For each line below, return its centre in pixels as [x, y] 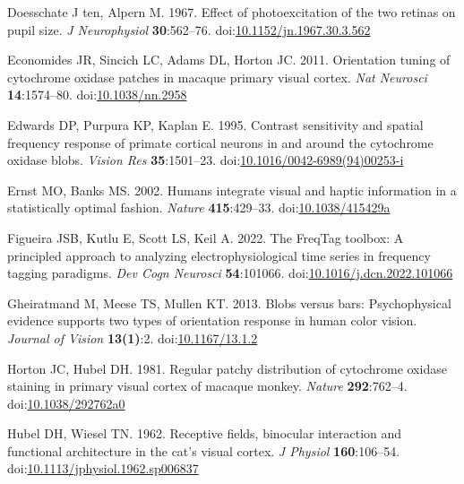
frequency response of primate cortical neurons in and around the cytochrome [220, 142]
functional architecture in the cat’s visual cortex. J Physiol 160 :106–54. [204, 450]
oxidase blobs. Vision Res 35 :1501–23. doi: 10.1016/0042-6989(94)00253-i [206, 160]
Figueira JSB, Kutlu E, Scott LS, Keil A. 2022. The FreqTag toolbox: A [206, 237]
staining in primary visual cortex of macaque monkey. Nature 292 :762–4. [207, 386]
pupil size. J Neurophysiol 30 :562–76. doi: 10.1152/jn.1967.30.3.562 [189, 29]
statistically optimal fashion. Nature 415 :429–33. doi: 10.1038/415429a [199, 207]
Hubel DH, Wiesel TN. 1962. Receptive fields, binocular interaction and [205, 433]
